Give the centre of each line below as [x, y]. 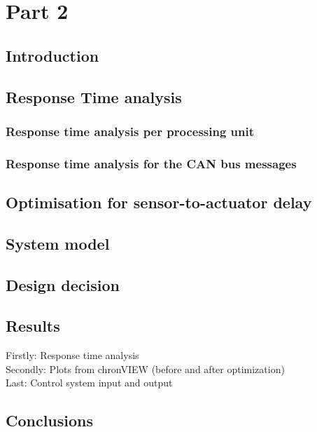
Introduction [52, 55]
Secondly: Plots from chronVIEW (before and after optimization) [145, 369]
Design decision [63, 284]
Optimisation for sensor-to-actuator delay [159, 202]
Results [33, 326]
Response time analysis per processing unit [130, 131]
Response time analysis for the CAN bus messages [151, 163]
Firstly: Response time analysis [72, 355]
